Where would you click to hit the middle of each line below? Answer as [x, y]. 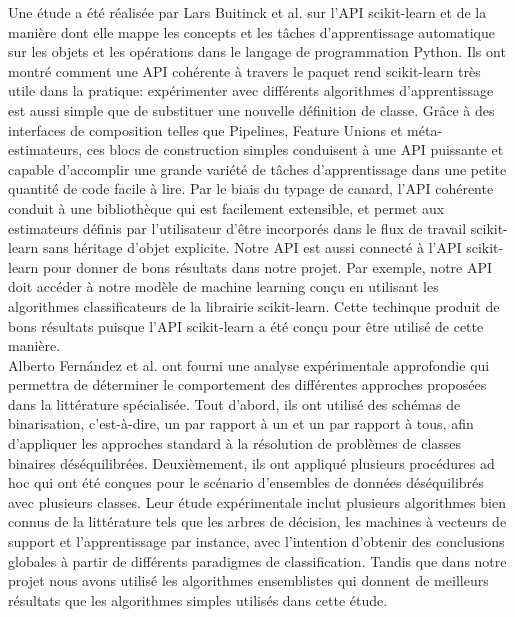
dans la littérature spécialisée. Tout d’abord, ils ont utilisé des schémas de [234, 403]
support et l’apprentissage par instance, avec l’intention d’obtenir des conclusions [256, 541]
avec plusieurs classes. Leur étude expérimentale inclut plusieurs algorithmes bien [257, 501]
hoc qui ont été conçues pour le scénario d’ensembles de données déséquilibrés [246, 482]
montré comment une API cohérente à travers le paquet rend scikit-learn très [244, 70]
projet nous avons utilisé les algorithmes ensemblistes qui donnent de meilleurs [248, 580]
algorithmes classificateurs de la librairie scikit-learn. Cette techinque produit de [254, 305]
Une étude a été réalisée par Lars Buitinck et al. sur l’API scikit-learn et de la [247, 12]
